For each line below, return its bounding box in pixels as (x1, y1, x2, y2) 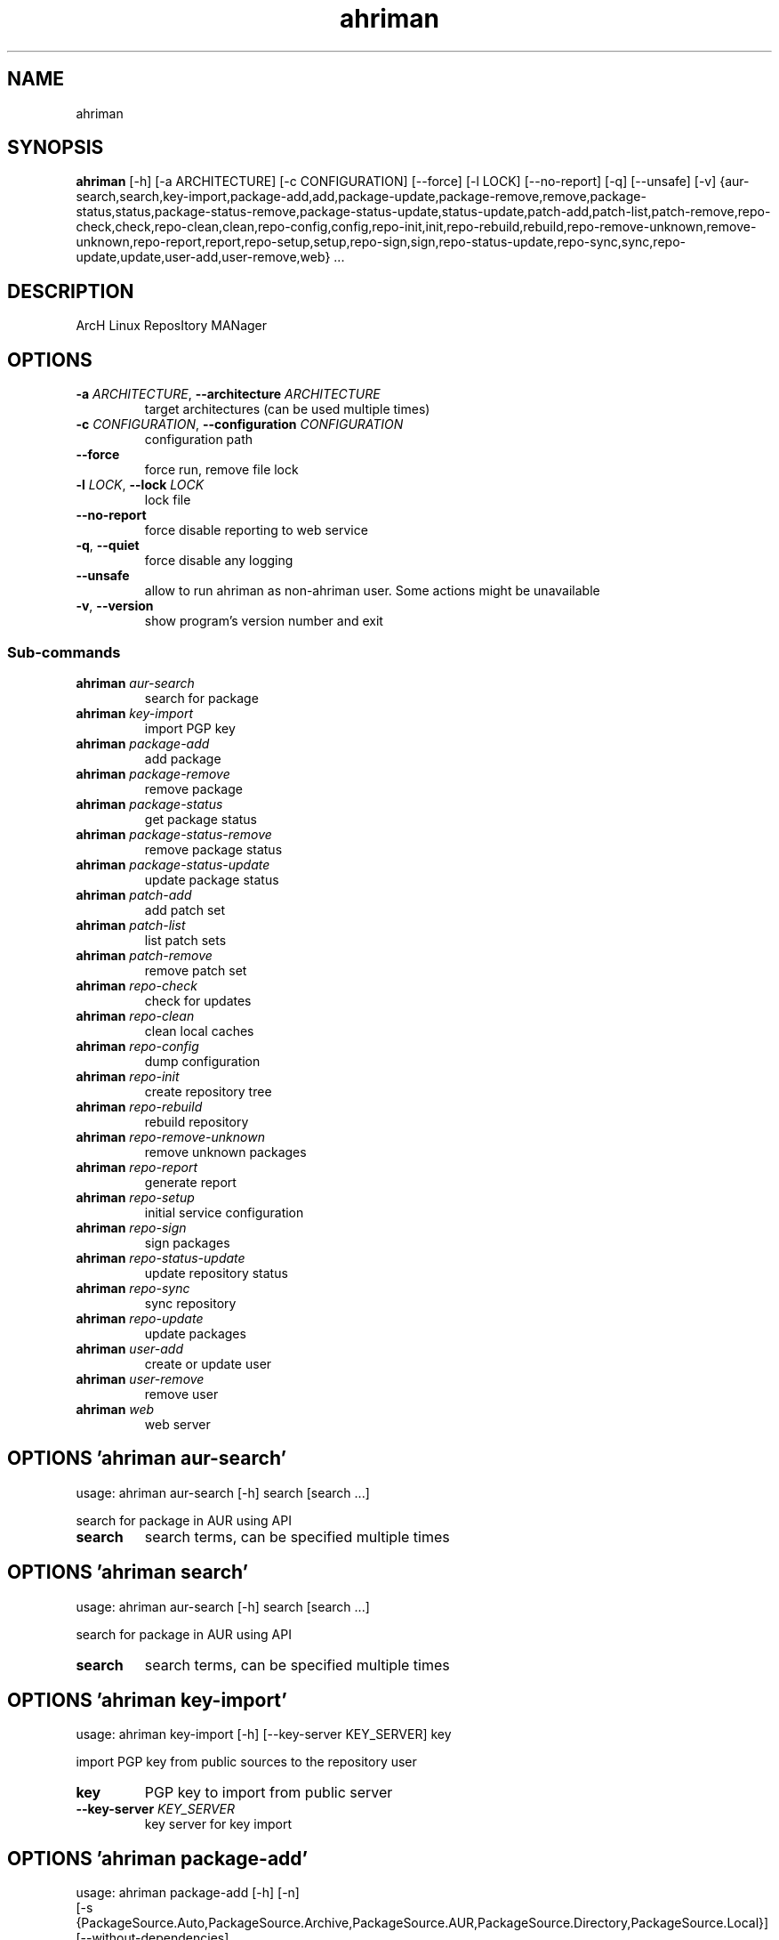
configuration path (144, 432, 253, 448)
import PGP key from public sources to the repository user (76, 1754, 417, 1770)
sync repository (144, 1295, 237, 1311)
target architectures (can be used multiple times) (144, 401, 430, 417)
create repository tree (144, 1083, 272, 1099)
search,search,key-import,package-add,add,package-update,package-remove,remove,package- (76, 189, 646, 205)
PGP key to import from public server (144, 1783, 393, 1802)
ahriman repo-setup (76, 1189, 195, 1205)
